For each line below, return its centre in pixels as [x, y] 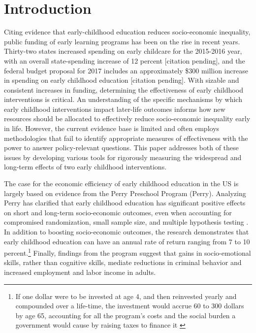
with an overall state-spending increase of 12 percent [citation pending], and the [125, 60]
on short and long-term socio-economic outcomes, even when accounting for [118, 212]
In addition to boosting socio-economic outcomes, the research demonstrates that [127, 232]
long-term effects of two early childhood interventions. [85, 167]
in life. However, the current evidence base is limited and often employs [112, 128]
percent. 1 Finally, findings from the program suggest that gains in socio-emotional [128, 252]
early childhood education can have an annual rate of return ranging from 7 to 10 [127, 241]
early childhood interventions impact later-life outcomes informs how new [115, 109]
